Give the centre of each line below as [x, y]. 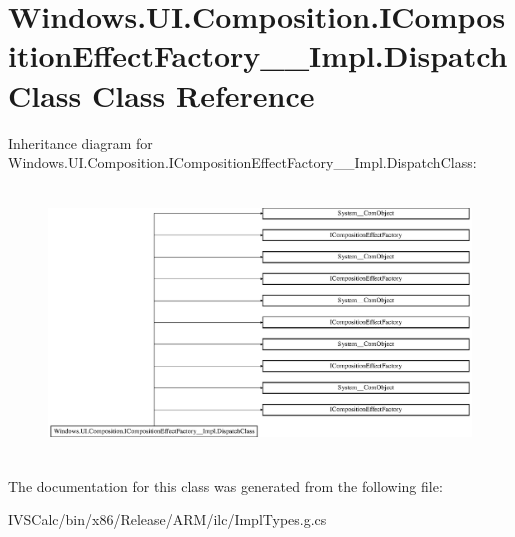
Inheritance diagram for [80, 142]
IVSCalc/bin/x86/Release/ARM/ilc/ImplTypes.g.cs [167, 519]
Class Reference [203, 94]
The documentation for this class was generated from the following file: [225, 485]
